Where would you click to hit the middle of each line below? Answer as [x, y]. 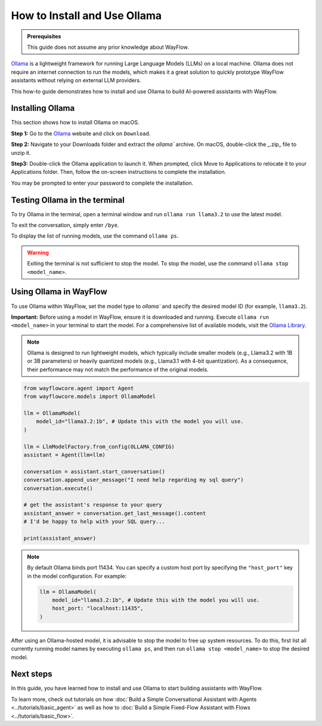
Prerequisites [44, 36]
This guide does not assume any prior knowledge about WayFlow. [108, 47]
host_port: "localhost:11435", [98, 608]
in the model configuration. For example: [77, 576]
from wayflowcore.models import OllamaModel [90, 397]
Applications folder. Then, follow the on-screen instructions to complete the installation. [119, 172]
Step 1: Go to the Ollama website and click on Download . [81, 133]
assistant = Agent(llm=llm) [64, 455]
